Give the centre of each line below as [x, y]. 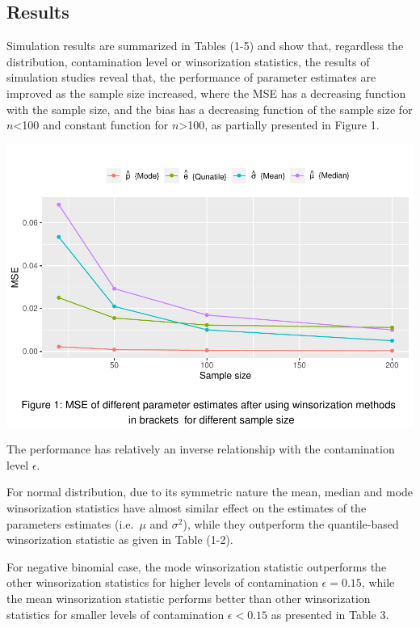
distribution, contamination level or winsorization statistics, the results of [188, 61]
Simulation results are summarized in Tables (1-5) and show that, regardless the [205, 46]
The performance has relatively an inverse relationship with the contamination [201, 449]
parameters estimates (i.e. [70, 523]
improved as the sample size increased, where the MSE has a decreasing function [206, 93]
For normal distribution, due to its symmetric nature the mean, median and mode [210, 492]
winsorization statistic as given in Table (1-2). [120, 539]
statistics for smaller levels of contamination [115, 614]
